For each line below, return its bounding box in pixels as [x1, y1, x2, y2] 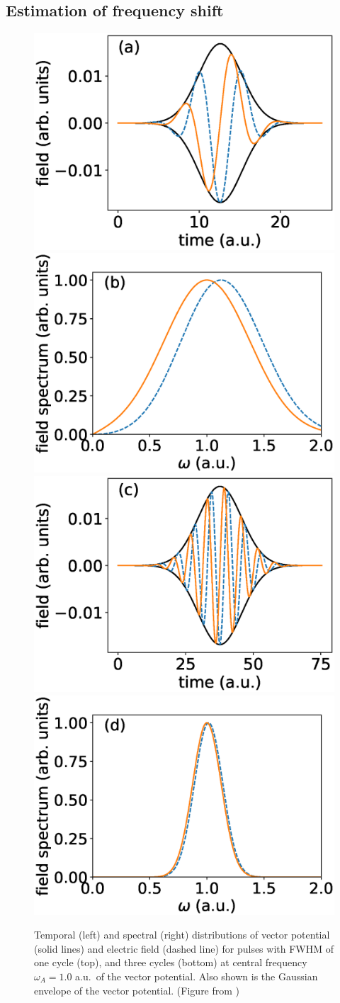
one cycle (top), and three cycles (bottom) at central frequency [34, 955, 307, 970]
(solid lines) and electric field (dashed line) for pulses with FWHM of [34, 941, 334, 956]
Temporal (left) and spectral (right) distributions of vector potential [34, 927, 330, 942]
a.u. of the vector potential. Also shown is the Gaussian [75, 968, 318, 983]
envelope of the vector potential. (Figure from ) [34, 982, 240, 997]
